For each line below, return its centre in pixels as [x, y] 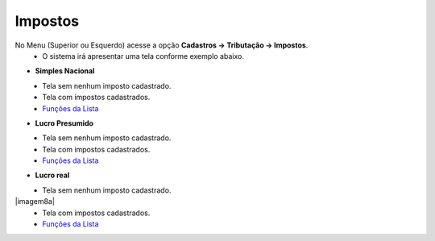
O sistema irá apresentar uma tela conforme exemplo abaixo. [143, 56]
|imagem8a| [35, 202]
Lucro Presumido [64, 123]
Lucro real [52, 175]
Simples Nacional [65, 71]
